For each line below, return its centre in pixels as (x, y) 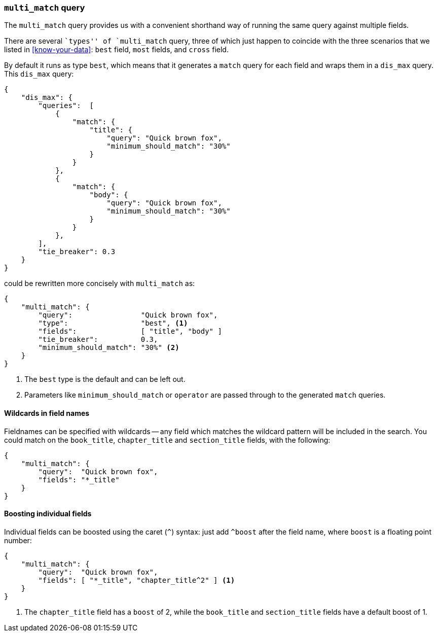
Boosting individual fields (48, 514)
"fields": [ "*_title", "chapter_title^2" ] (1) (137, 580)
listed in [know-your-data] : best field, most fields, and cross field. (116, 50)
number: (18, 540)
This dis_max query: (39, 74)
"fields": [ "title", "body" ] (130, 331)
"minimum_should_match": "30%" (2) (109, 348)
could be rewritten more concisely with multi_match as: (100, 284)
